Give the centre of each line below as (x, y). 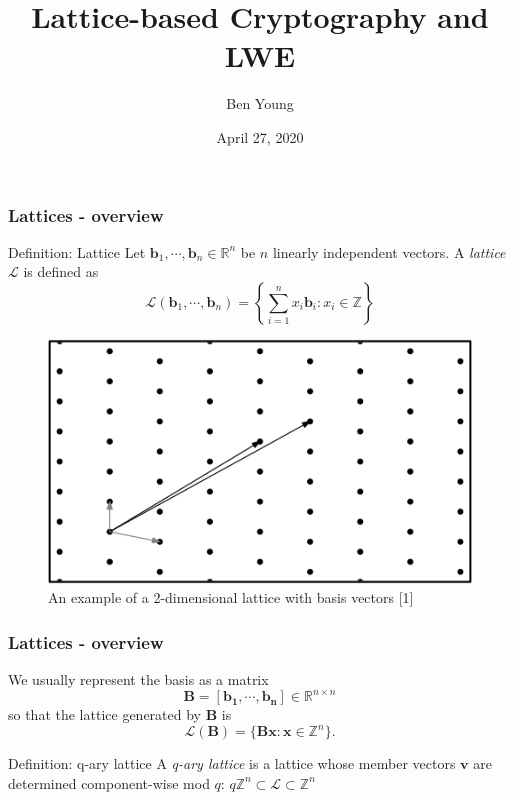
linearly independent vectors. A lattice (389, 251)
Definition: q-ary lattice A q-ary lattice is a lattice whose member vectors (232, 763)
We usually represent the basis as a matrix (138, 679)
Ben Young (260, 103)
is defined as (61, 271)
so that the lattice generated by (104, 714)
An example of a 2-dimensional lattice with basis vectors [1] (231, 597)
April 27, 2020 (260, 136)
